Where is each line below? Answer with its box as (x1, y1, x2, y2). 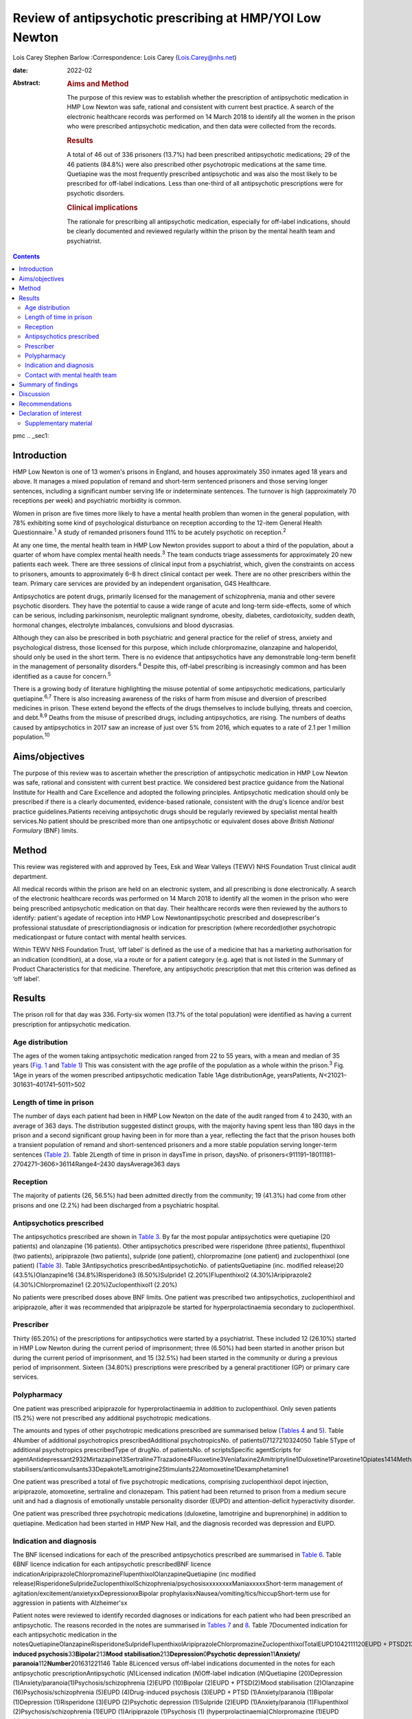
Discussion (19, 390, 50, 398)
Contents (12, 252, 41, 261)
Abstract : (12, 79, 41, 87)
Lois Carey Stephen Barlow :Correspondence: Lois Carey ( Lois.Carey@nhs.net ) (12, 54, 237, 62)
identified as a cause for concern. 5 (12, 671, 111, 680)
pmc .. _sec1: (12, 432, 49, 440)
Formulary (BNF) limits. (12, 826, 78, 835)
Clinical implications (67, 203, 138, 212)
